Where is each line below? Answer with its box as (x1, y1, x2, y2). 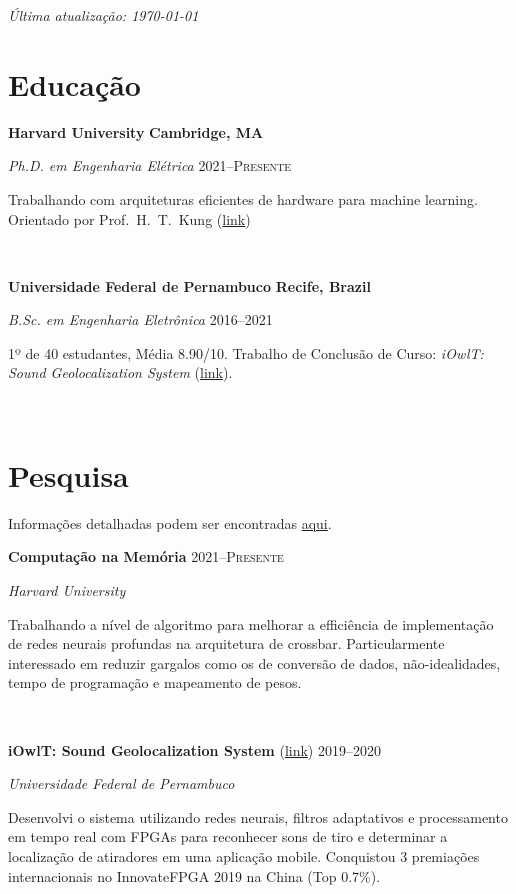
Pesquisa (8, 454, 129, 495)
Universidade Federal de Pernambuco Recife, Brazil (8, 275, 371, 296)
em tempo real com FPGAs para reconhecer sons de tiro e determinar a (8, 826, 448, 847)
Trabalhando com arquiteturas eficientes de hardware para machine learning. (8, 188, 478, 209)
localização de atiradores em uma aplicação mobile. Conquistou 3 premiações (8, 845, 480, 866)
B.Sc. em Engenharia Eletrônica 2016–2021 (8, 309, 273, 330)
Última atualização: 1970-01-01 (8, 5, 199, 25)
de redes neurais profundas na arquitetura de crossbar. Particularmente (8, 633, 445, 654)
